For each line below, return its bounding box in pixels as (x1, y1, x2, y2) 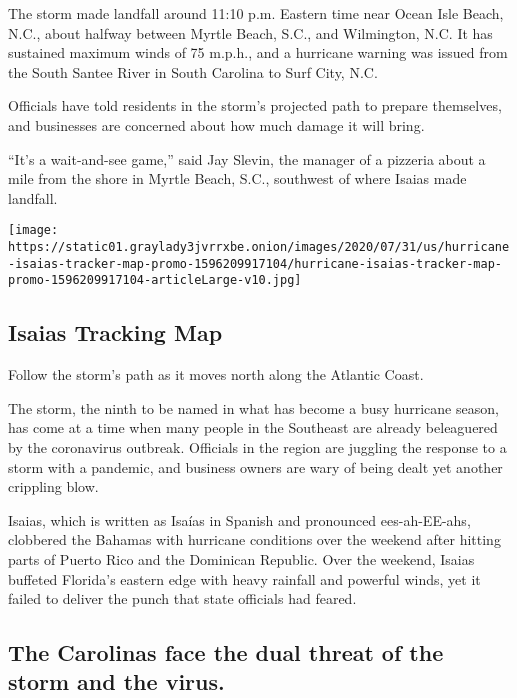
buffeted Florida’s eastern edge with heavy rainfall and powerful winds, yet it (8, 568, 481, 589)
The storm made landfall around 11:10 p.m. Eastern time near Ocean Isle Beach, (8, 3, 504, 23)
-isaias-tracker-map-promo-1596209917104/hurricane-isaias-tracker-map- (8, 256, 502, 271)
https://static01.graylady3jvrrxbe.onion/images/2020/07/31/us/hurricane (8, 240, 510, 254)
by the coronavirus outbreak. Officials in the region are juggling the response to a (8, 436, 507, 457)
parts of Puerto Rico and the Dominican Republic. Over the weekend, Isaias (8, 548, 475, 569)
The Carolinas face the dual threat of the (8, 637, 444, 668)
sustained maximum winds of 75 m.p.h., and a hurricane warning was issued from (8, 42, 508, 63)
